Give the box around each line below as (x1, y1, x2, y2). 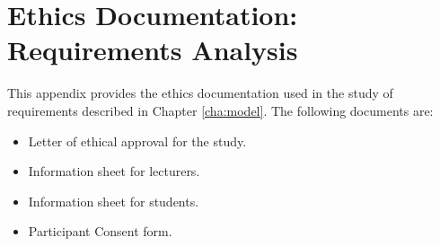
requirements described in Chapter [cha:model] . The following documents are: (7, 101, 434, 119)
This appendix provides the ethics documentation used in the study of (7, 83, 393, 102)
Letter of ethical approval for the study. (28, 131, 247, 150)
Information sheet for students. (28, 191, 199, 210)
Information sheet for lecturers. (28, 162, 200, 180)
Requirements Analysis (7, 31, 298, 68)
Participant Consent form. (28, 222, 172, 241)
